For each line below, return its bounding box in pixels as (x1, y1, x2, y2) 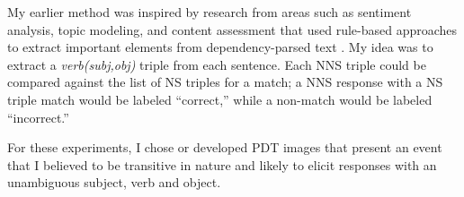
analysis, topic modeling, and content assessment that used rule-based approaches (7, 20, 458, 39)
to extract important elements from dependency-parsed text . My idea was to (7, 38, 433, 56)
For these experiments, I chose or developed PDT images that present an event (7, 138, 442, 157)
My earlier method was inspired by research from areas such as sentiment (7, 3, 412, 21)
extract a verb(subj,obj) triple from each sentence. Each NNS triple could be (7, 55, 426, 73)
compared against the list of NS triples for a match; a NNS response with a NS (7, 73, 443, 91)
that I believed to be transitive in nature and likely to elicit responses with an (7, 155, 437, 174)
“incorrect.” (7, 107, 69, 126)
